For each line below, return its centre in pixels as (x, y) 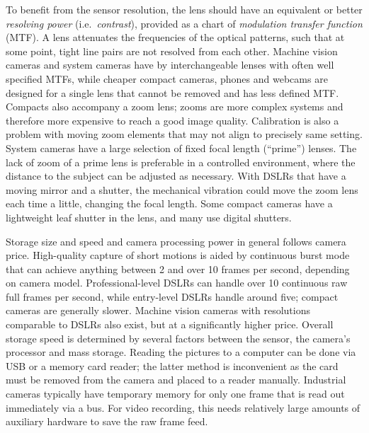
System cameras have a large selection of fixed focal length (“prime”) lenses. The (181, 148)
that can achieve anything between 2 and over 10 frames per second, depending (178, 269)
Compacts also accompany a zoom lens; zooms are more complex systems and (175, 106)
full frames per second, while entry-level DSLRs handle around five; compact (172, 296)
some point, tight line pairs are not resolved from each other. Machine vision (172, 51)
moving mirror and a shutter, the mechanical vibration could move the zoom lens (182, 189)
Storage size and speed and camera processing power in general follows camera (176, 241)
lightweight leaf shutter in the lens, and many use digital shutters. (149, 217)
